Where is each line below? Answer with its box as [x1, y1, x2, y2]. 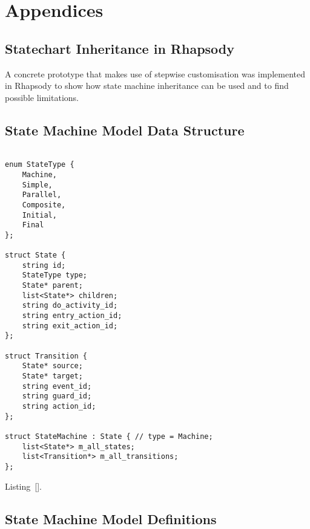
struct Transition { [5, 351, 88, 360]
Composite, [22, 200, 66, 209]
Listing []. [5, 479, 42, 492]
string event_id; [22, 381, 92, 391]
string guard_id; [22, 392, 92, 401]
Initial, [22, 210, 57, 219]
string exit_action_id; [22, 321, 118, 330]
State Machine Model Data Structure [5, 120, 245, 139]
